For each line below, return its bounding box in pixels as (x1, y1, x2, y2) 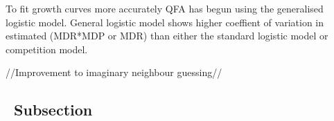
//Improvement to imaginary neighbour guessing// (6, 65, 222, 80)
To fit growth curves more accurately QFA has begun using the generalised (6, 1, 324, 15)
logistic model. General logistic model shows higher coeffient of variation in (6, 15, 324, 29)
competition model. (6, 41, 88, 56)
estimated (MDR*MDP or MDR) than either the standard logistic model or (6, 28, 328, 43)
